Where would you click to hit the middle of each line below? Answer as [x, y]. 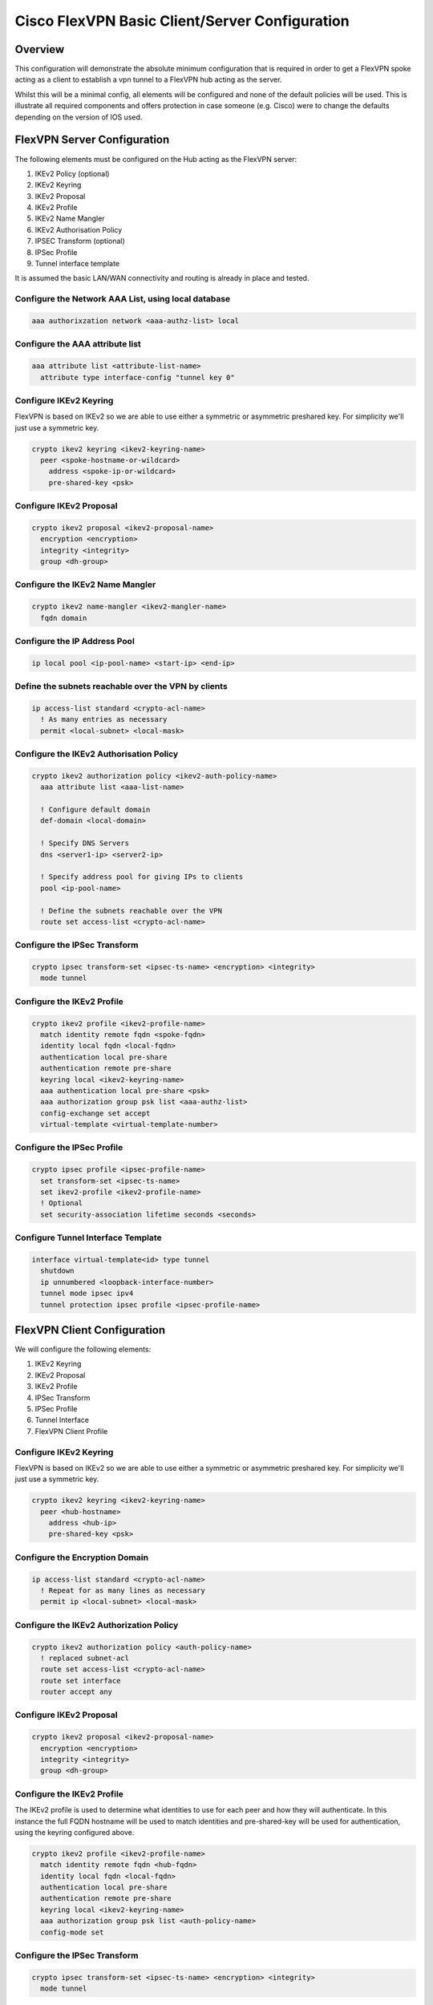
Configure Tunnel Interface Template [88, 1237]
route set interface [81, 1681]
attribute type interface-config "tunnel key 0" [138, 377]
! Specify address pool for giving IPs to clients [142, 877]
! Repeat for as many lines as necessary [123, 1590]
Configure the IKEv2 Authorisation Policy [97, 754]
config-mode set [72, 1932]
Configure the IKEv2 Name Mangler [85, 585]
